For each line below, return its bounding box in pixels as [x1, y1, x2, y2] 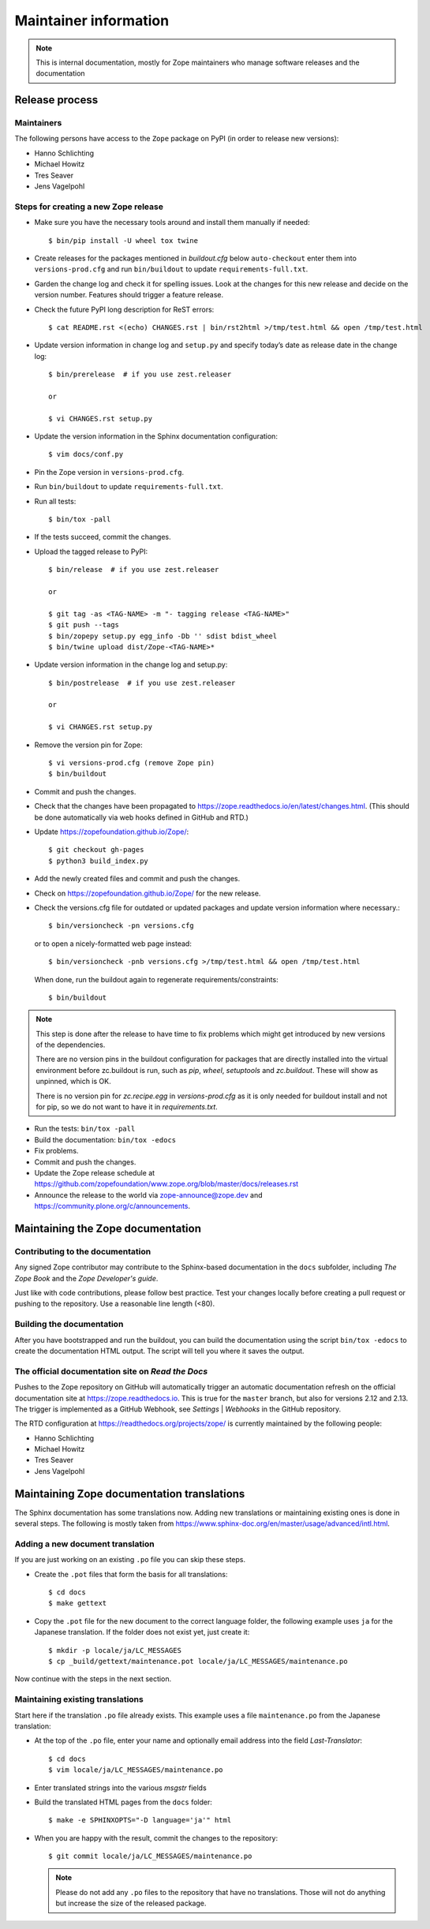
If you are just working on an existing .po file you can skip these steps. [14, 1555, 246, 1565]
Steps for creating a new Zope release [14, 201, 163, 212]
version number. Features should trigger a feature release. [34, 290, 224, 300]
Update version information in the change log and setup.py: [34, 660, 228, 670]
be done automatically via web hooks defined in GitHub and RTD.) [34, 813, 249, 822]
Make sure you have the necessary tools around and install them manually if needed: [34, 218, 311, 227]
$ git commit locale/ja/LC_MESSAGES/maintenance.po [48, 1852, 252, 1861]
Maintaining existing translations [14, 1694, 144, 1705]
